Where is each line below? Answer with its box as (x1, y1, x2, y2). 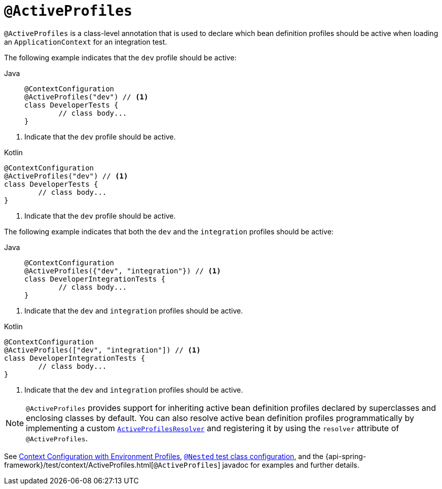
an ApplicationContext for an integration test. (4, 37, 167, 46)
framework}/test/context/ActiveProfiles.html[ (4, 460, 154, 469)
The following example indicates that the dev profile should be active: (4, 53, 237, 62)
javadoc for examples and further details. (222, 460, 359, 469)
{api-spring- (325, 451, 366, 461)
